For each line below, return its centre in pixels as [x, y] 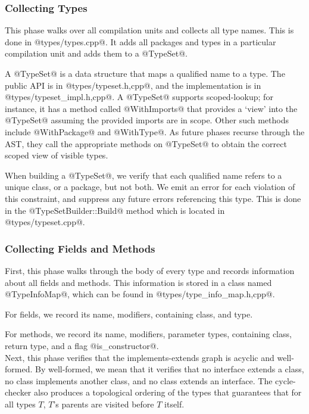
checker [18, 392]
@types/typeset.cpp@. [45, 222]
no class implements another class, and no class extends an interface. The [139, 380]
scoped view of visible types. [57, 155]
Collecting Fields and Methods [80, 248]
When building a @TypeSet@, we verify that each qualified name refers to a [143, 175]
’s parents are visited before [104, 404]
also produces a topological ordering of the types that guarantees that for [168, 392]
